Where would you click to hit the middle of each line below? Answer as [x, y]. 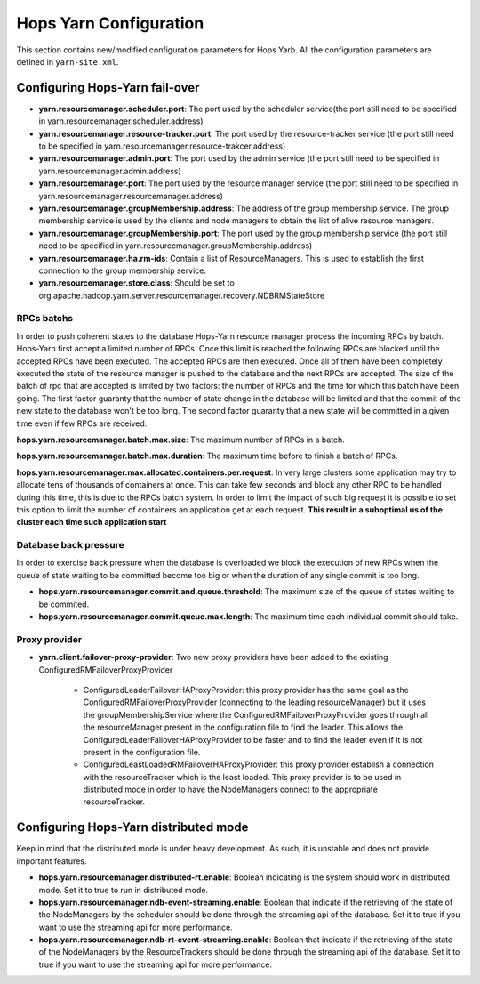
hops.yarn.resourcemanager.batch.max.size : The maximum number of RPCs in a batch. [181, 440]
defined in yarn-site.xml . [68, 61]
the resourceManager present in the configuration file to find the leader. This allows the [243, 727]
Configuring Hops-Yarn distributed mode [132, 827]
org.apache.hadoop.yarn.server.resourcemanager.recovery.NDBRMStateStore [182, 295]
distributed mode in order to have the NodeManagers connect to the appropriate [230, 790]
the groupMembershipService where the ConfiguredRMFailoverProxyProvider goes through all [256, 714]
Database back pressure [70, 545]
